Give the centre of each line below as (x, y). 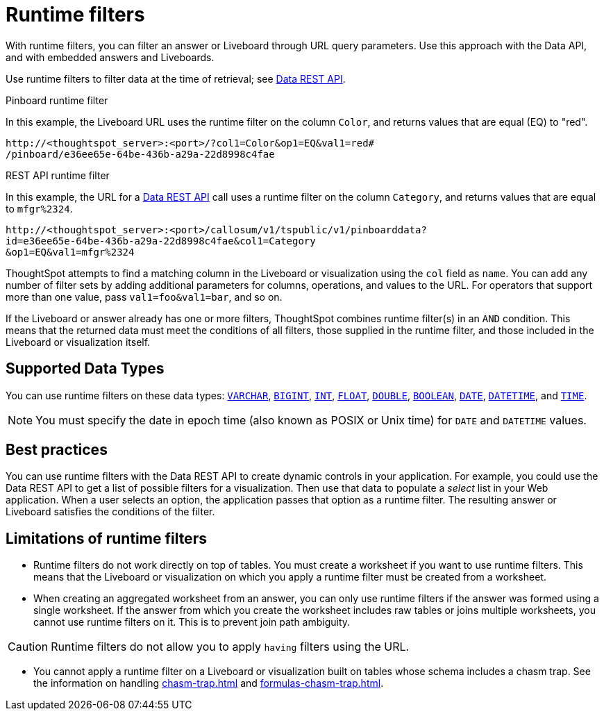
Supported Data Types (85, 369)
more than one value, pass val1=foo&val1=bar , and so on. (144, 297)
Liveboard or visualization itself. (78, 342)
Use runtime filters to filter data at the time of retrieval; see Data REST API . (176, 78)
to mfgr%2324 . (39, 208)
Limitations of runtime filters (106, 538)
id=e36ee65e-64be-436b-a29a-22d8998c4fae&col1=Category (161, 241)
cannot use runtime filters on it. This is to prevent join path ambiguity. (192, 622)
